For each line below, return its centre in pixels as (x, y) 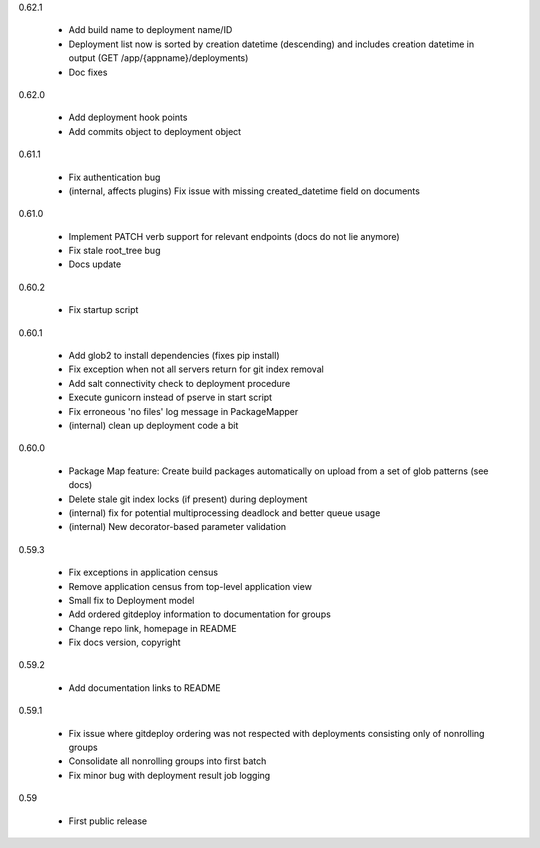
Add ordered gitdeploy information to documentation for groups (200, 614)
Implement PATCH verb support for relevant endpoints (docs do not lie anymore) (234, 236)
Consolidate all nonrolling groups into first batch (167, 761)
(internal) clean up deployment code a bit (153, 425)
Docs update (95, 264)
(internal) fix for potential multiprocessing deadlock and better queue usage (224, 512)
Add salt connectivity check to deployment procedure (179, 383)
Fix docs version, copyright (124, 642)
